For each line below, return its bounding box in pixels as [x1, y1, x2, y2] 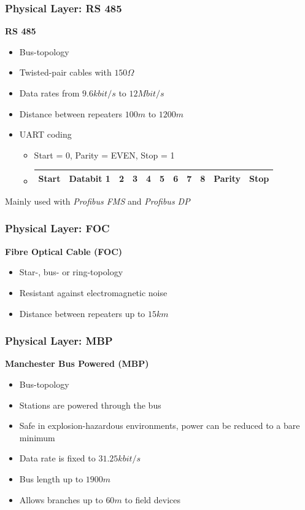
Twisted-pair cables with [19, 66, 112, 79]
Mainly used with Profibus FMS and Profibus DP [5, 194, 190, 207]
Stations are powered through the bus [19, 398, 161, 411]
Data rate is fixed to [19, 452, 96, 465]
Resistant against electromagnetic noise [19, 286, 168, 299]
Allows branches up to [19, 493, 103, 506]
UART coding [19, 128, 72, 141]
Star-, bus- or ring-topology [19, 265, 123, 278]
